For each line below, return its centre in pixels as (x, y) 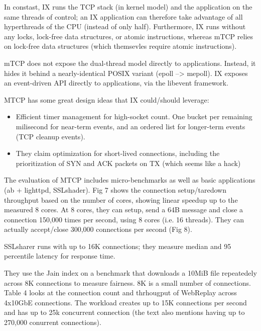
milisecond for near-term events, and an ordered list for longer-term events (130, 126)
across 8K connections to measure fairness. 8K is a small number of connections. (127, 282)
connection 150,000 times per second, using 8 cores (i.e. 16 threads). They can (124, 219)
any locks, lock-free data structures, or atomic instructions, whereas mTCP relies (129, 36)
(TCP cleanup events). (50, 136)
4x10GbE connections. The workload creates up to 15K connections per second (125, 302)
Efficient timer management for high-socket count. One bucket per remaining (134, 116)
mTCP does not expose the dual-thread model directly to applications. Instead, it (130, 63)
